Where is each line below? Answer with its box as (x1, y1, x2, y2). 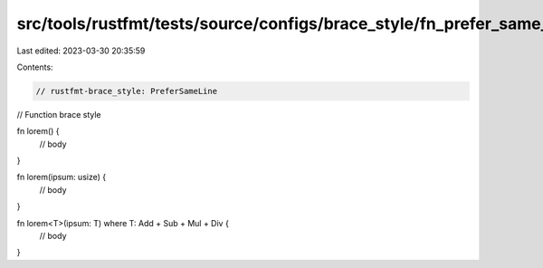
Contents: (16, 62, 53, 72)
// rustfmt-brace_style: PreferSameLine (35, 86, 217, 96)
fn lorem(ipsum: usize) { (16, 172, 107, 183)
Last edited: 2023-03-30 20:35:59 (16, 45, 146, 56)
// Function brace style (16, 109, 101, 120)
